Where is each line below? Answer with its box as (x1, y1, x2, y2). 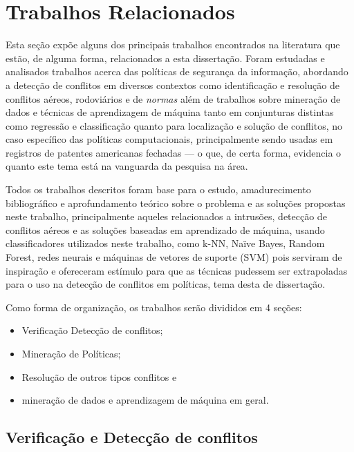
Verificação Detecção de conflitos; (21, 323, 163, 337)
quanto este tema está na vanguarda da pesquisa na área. (6, 159, 248, 173)
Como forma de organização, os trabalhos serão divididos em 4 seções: (6, 299, 302, 314)
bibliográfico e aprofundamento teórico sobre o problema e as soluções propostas (6, 195, 346, 210)
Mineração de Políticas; (21, 346, 121, 360)
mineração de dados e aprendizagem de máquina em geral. (21, 393, 269, 407)
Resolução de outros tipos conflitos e (21, 369, 177, 384)
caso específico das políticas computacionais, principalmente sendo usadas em (6, 132, 333, 146)
